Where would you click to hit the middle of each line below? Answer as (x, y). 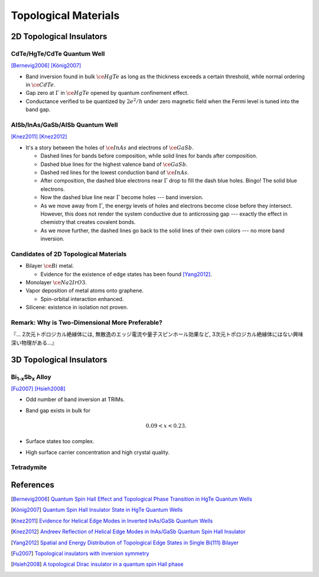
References (32, 485)
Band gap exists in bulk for (58, 410)
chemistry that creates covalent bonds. (88, 222)
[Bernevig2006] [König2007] (46, 66)
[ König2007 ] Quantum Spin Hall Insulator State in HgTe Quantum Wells (97, 510)
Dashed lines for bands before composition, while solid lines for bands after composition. (149, 156)
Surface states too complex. (60, 441)
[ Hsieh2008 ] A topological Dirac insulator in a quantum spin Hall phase (97, 564)
